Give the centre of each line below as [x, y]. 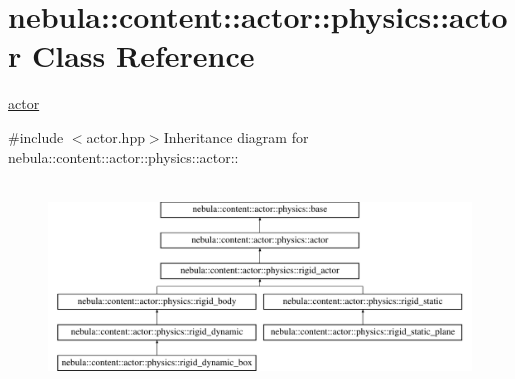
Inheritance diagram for [236, 136]
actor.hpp [115, 136]
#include [36, 136]
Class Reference [143, 55]
